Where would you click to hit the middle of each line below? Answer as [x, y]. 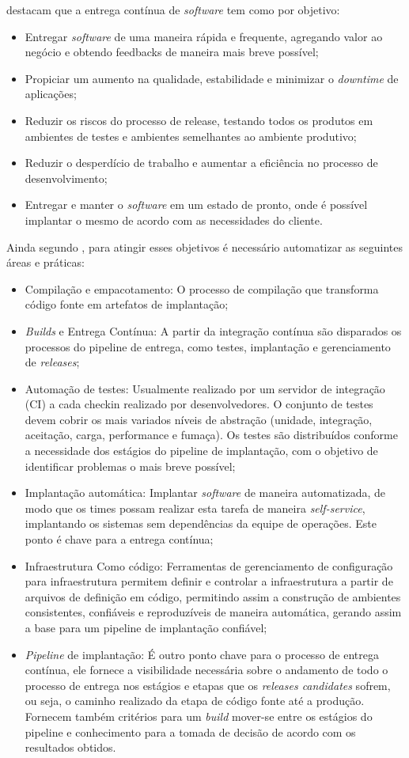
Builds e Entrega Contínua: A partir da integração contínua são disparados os [213, 330]
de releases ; [52, 362]
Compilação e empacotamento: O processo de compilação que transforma [202, 288]
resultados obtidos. [70, 747]
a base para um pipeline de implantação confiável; [146, 627]
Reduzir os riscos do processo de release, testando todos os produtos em [199, 120]
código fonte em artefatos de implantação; [127, 304]
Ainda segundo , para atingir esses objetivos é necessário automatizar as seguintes [204, 246]
